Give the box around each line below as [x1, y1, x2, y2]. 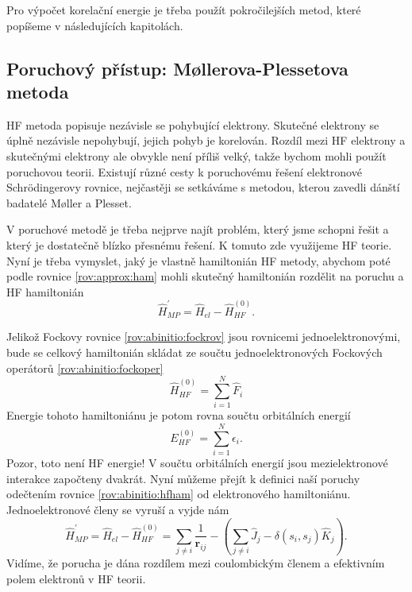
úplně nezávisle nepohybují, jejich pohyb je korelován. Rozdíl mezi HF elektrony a [6, 132, 406, 149]
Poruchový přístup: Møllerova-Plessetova [6, 56, 348, 80]
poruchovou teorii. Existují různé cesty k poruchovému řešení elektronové [6, 163, 362, 180]
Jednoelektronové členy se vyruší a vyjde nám [6, 501, 229, 517]
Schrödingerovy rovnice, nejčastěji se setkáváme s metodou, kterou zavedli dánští [6, 179, 400, 195]
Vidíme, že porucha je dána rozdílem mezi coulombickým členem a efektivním [6, 555, 385, 571]
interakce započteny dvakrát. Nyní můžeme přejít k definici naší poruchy [6, 470, 360, 486]
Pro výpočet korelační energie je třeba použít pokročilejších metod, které [6, 2, 361, 17]
